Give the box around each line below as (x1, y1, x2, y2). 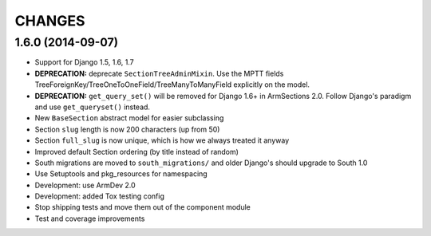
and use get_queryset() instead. (34, 102, 151, 112)
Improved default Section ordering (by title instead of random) (34, 147, 239, 156)
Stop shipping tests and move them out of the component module (34, 203, 251, 212)
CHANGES (14, 12, 85, 29)
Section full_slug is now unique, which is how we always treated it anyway (34, 136, 290, 145)
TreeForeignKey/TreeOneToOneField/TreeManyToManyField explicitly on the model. (34, 80, 310, 89)
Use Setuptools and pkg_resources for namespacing (34, 169, 208, 179)
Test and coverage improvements (34, 214, 145, 223)
